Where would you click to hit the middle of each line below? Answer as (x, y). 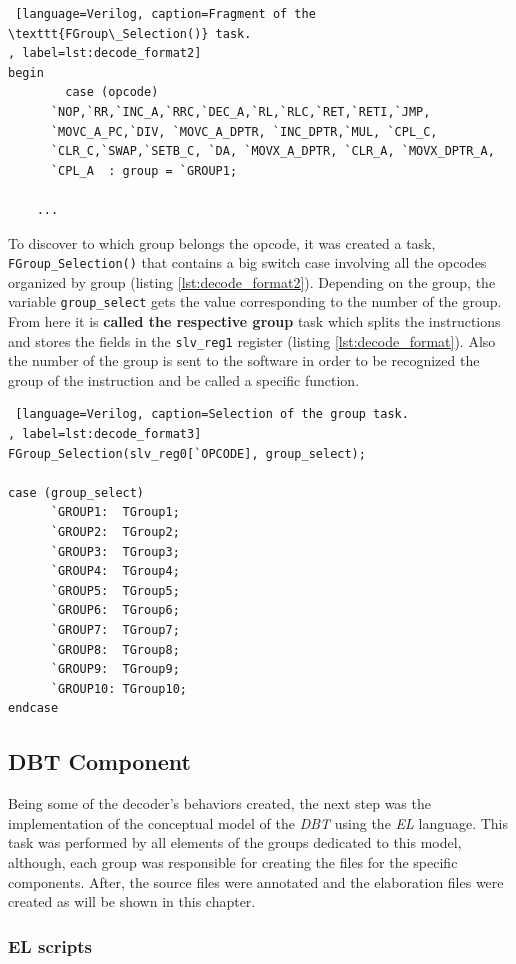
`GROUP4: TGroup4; (115, 571)
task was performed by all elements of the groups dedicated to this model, (235, 842)
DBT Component (99, 761)
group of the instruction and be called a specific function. (184, 379)
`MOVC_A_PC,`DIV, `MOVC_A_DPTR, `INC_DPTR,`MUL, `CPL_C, (244, 131)
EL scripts (50, 945)
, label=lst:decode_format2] (105, 53)
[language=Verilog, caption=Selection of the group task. (212, 414)
